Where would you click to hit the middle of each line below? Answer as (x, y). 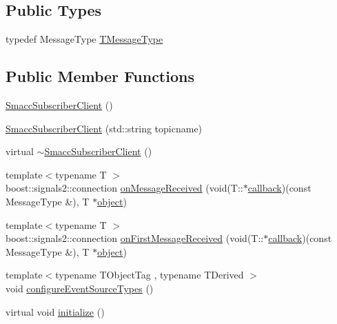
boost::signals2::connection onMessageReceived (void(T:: (124, 188)
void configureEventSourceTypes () (80, 288)
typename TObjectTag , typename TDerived (150, 275)
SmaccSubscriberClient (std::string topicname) (104, 128)
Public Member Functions (100, 76)
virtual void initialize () (55, 311)
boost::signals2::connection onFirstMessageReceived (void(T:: (135, 238)
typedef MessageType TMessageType (84, 39)
